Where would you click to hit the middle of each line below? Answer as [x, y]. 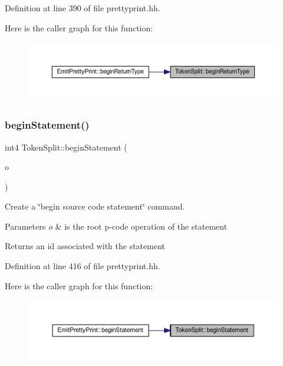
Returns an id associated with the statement [85, 246]
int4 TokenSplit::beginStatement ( [66, 147]
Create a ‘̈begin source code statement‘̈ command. [95, 206]
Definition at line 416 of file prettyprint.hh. [83, 266]
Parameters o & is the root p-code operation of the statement [116, 226]
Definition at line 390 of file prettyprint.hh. [83, 8]
